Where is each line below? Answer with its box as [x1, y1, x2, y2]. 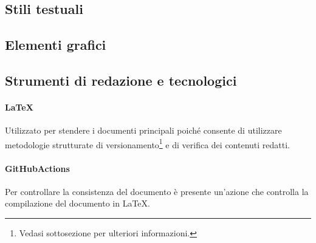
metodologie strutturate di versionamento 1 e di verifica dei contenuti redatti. [5, 136, 290, 151]
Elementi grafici [5, 35, 106, 54]
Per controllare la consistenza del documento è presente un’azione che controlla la [5, 185, 309, 197]
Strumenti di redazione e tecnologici [5, 70, 237, 89]
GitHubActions [5, 162, 70, 174]
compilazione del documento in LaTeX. [5, 197, 150, 210]
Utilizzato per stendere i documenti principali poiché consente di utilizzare [5, 124, 282, 137]
